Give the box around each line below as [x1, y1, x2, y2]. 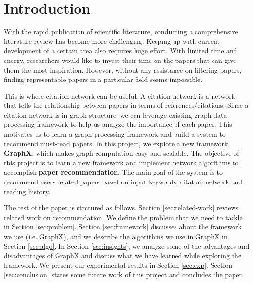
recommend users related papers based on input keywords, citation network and [4, 177, 243, 187]
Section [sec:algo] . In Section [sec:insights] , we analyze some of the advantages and [4, 241, 250, 251]
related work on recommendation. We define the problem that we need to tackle [4, 212, 243, 222]
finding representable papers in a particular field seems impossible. [4, 74, 203, 84]
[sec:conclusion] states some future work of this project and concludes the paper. [4, 269, 244, 280]
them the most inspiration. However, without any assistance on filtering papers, [4, 64, 242, 75]
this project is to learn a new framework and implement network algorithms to [4, 157, 239, 167]
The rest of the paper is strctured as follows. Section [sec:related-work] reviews [4, 202, 239, 213]
